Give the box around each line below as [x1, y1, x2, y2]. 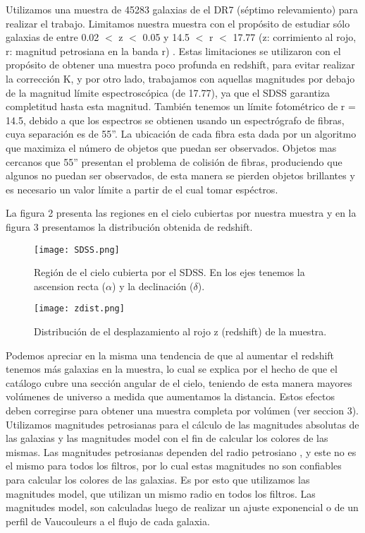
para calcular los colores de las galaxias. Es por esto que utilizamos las [6, 472, 310, 486]
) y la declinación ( [112, 278, 194, 293]
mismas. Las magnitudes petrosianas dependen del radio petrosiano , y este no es [6, 444, 357, 459]
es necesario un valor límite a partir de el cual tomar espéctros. [6, 181, 278, 196]
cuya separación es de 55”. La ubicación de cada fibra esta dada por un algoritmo [6, 126, 357, 141]
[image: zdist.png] [34, 304, 125, 314]
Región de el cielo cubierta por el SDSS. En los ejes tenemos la [34, 265, 305, 280]
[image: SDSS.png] [34, 244, 120, 255]
